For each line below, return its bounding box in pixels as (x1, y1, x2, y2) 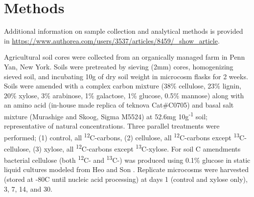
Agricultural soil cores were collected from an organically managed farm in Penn (4, 52, 245, 62)
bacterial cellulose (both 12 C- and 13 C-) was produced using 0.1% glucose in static (4, 153, 251, 165)
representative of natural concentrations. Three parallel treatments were (4, 121, 220, 131)
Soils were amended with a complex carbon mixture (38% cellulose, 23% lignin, (4, 81, 241, 91)
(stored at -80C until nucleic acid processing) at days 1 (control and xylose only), (4, 174, 248, 184)
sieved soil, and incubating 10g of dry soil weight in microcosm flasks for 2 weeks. (4, 71, 248, 81)
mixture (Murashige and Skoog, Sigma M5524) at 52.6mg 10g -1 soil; (4, 109, 208, 121)
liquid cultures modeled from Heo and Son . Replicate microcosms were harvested (4, 164, 249, 175)
